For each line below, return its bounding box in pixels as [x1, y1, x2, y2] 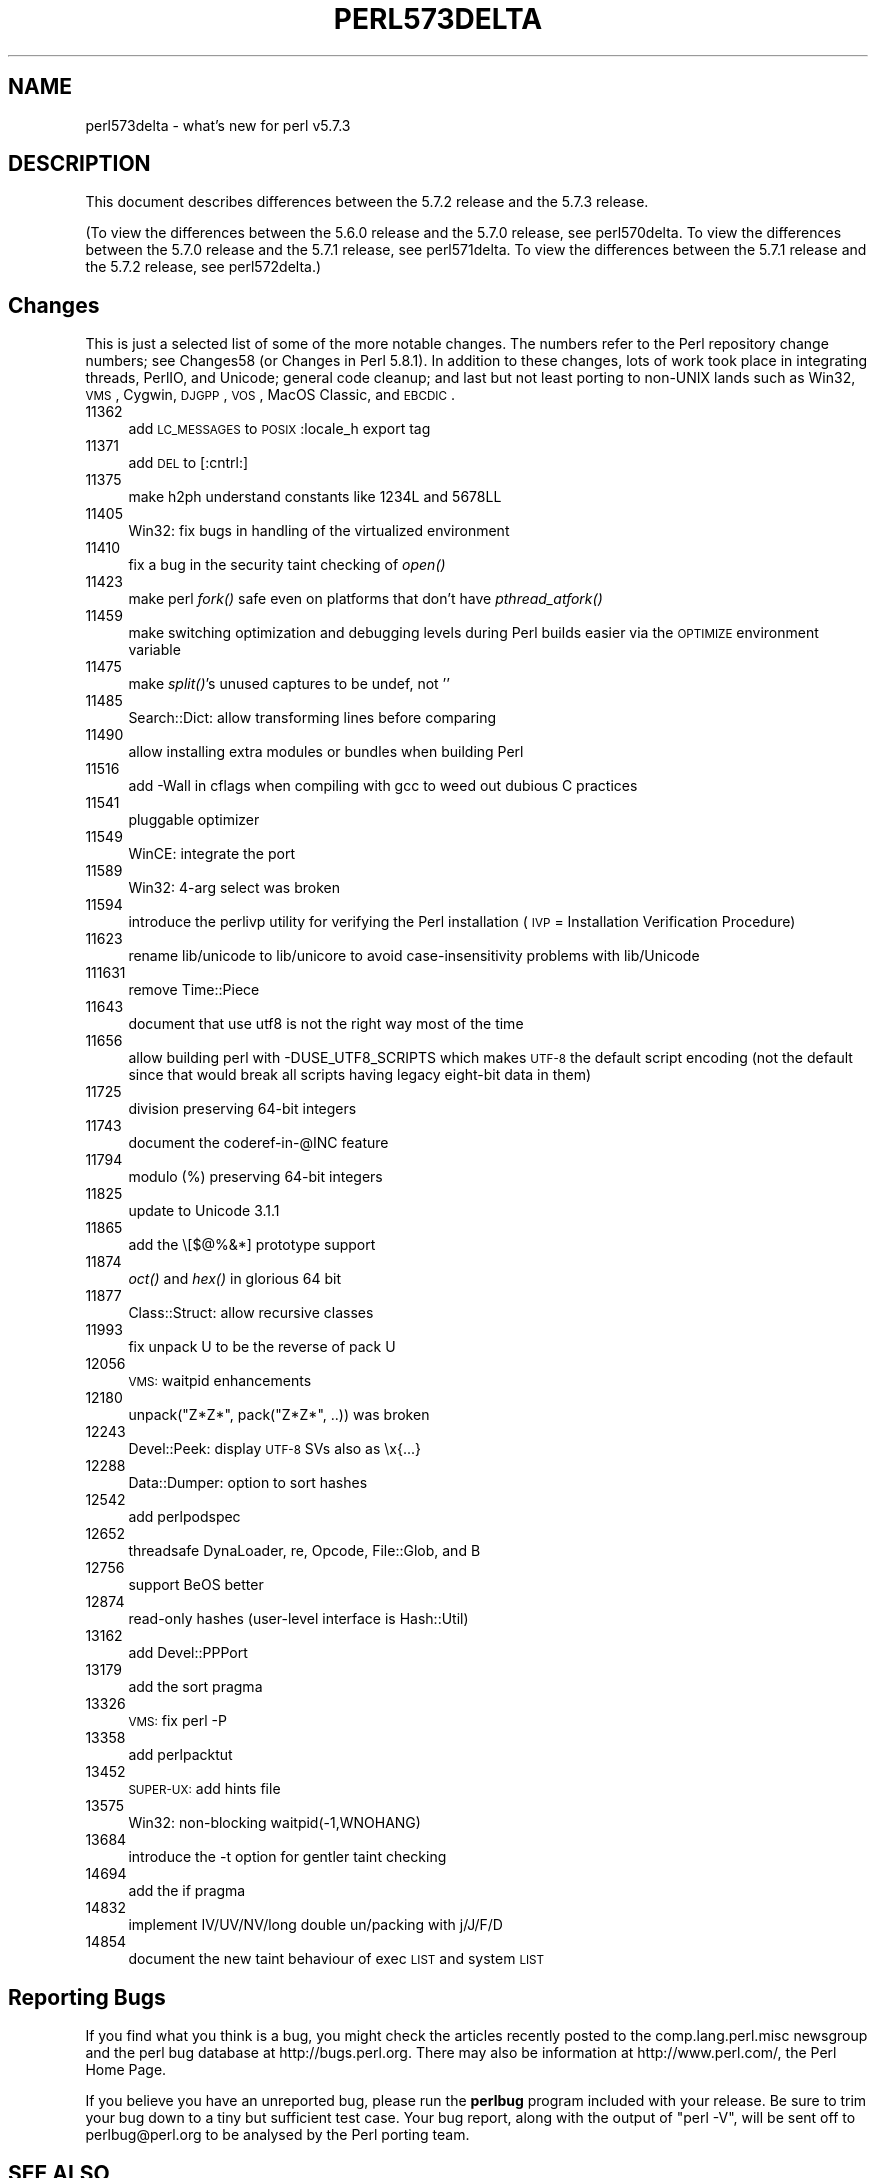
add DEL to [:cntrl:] [128, 454, 249, 472]
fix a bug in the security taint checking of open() [128, 556, 446, 574]
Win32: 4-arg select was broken [128, 879, 340, 897]
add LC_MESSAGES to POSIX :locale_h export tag [128, 420, 431, 438]
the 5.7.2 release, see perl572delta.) [85, 258, 322, 276]
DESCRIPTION [8, 151, 151, 177]
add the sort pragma [128, 1678, 263, 1696]
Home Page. [85, 2061, 167, 2079]
